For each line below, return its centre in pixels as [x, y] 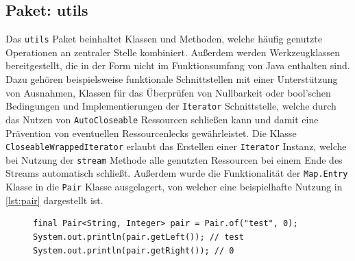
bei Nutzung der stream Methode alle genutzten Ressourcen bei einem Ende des [174, 159]
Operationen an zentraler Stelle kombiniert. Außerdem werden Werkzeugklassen [173, 52]
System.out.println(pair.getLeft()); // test [138, 237]
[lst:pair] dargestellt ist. [54, 200]
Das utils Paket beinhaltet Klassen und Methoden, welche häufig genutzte [164, 39]
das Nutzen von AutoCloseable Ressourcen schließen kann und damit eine [162, 119]
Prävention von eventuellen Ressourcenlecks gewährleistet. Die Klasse [151, 133]
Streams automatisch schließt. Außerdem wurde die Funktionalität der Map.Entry [177, 173]
